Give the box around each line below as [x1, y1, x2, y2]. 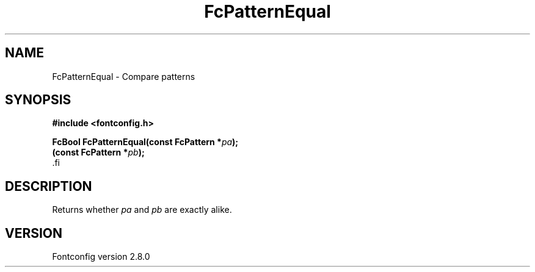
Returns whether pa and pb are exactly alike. [52, 204, 232, 215]
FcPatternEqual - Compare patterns [52, 71, 195, 82]
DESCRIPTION [5, 178, 92, 194]
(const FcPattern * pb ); [52, 147, 145, 158]
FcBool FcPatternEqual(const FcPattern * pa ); [52, 137, 239, 148]
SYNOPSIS [5, 92, 71, 108]
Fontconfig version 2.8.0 [52, 251, 150, 262]
